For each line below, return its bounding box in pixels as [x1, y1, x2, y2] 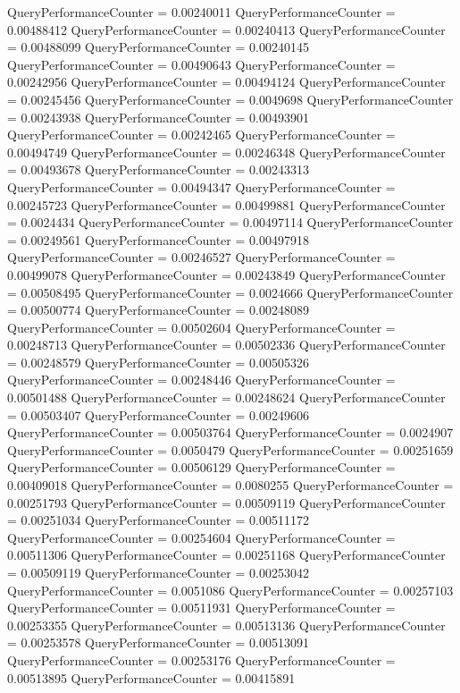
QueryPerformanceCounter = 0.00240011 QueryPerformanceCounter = [7, 3, 396, 21]
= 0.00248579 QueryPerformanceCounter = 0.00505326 [7, 352, 309, 371]
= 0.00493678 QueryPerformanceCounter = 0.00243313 [7, 160, 309, 179]
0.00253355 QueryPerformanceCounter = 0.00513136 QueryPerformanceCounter [7, 615, 446, 634]
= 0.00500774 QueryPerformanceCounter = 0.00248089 [7, 300, 309, 319]
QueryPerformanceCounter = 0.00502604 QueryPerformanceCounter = [7, 317, 396, 336]
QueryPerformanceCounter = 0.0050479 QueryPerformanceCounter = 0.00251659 [7, 440, 454, 459]
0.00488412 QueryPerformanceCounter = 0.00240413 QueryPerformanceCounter [7, 20, 446, 38]
